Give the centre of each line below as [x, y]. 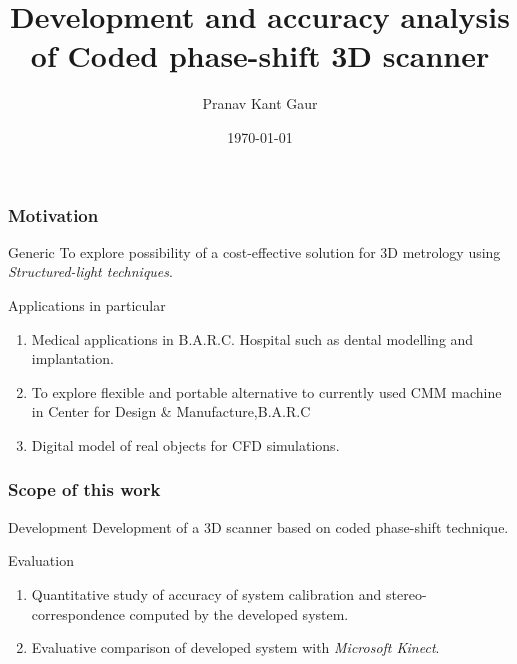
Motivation [53, 214]
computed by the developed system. [239, 613]
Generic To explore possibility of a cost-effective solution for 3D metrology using [254, 251]
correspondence [78, 613]
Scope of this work [84, 489]
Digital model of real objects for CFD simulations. [185, 444]
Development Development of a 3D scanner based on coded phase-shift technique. [258, 526]
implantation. [72, 358]
